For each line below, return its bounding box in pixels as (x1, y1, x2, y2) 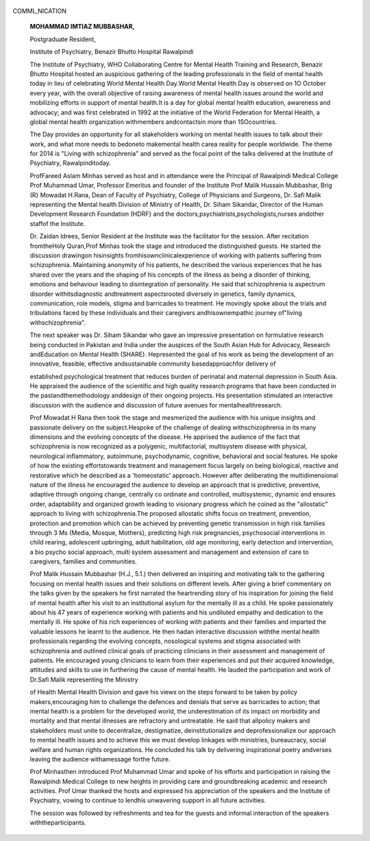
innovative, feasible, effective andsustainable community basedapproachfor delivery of (29, 360, 276, 368)
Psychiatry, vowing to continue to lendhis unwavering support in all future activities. (29, 796, 267, 805)
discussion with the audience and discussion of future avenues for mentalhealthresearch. (29, 401, 283, 409)
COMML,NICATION (12, 7, 66, 15)
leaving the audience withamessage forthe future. (29, 755, 171, 763)
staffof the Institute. (29, 219, 86, 227)
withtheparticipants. (29, 818, 86, 827)
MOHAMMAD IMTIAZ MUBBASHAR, (29, 23, 135, 31)
